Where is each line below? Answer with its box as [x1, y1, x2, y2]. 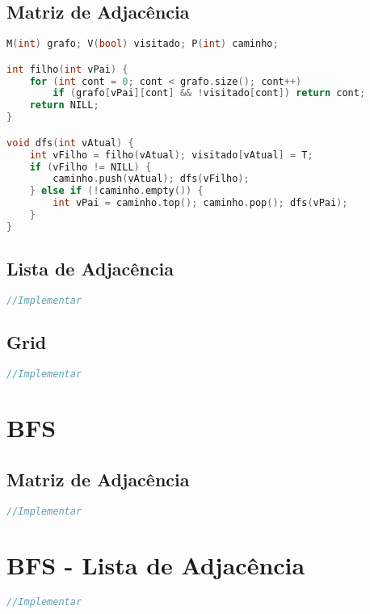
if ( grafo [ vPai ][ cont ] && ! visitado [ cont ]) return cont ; [53, 87, 366, 99]
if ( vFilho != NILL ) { [29, 161, 152, 173]
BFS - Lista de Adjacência [6, 548, 305, 581]
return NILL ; [29, 99, 99, 111]
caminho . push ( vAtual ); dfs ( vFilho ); [53, 173, 250, 185]
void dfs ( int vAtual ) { [6, 137, 134, 149]
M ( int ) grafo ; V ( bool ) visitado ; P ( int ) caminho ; [6, 38, 279, 50]
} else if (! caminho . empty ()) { [29, 185, 204, 197]
